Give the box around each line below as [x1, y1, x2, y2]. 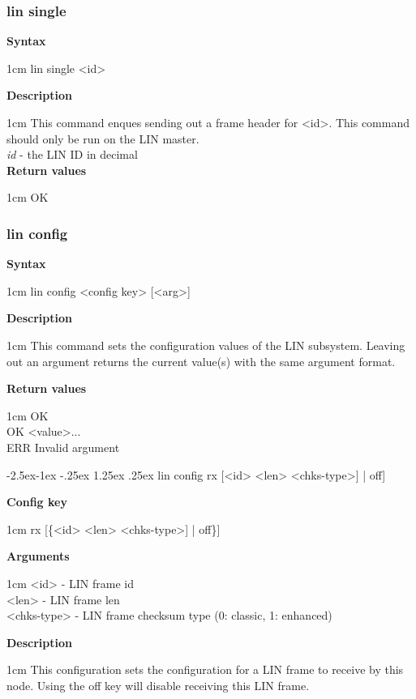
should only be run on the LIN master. [6, 130, 199, 147]
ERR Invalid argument [6, 438, 120, 455]
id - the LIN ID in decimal [6, 146, 138, 163]
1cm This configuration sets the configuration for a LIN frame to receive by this [6, 661, 404, 678]
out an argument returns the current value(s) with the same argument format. [6, 352, 396, 369]
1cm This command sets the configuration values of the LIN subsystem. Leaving [6, 336, 405, 353]
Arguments [6, 548, 70, 565]
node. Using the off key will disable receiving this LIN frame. [6, 676, 310, 693]
